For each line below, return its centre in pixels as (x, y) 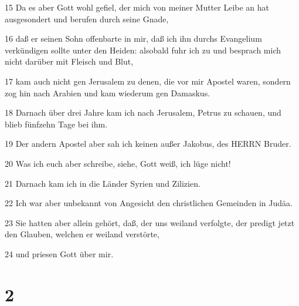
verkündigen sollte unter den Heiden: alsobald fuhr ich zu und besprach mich (143, 50)
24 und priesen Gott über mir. (59, 253)
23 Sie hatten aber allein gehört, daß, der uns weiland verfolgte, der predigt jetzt (150, 222)
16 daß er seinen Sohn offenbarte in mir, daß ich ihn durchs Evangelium (133, 38)
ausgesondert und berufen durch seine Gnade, (87, 19)
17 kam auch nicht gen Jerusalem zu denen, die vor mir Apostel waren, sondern (148, 81)
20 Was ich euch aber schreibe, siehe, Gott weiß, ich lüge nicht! (118, 163)
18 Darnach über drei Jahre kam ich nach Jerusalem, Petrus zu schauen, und (143, 112)
